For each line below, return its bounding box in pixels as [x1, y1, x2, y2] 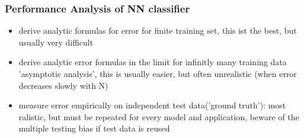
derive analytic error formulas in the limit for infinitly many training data [18, 56, 287, 68]
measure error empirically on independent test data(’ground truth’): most [18, 99, 286, 111]
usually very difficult [18, 36, 94, 48]
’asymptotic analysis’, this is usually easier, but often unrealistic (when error [18, 68, 297, 79]
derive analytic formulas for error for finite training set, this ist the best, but [18, 24, 297, 37]
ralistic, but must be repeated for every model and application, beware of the [18, 110, 299, 123]
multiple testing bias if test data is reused [18, 122, 170, 134]
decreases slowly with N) [18, 79, 108, 91]
